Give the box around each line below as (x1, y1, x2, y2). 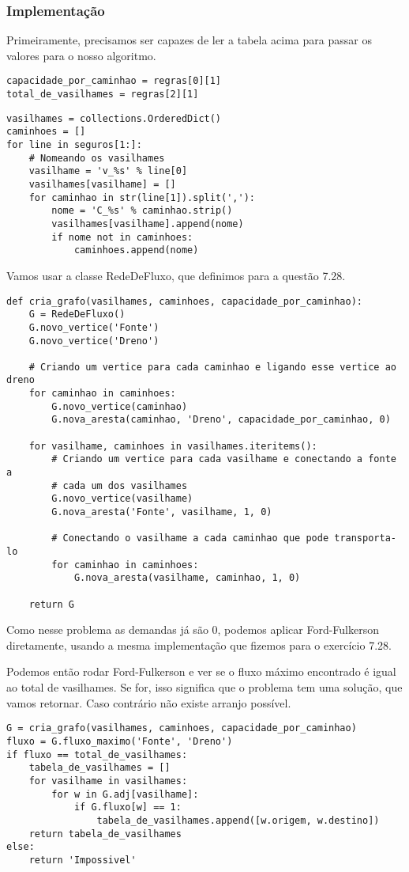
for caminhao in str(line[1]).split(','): (28, 191, 255, 203)
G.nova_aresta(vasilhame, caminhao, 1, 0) (73, 572, 301, 584)
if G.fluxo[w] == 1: (73, 802, 182, 813)
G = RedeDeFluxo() (28, 309, 126, 320)
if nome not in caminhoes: (51, 231, 193, 243)
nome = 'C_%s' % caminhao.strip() (51, 205, 233, 217)
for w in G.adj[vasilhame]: (51, 788, 199, 800)
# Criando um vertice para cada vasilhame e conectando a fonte (51, 453, 396, 465)
